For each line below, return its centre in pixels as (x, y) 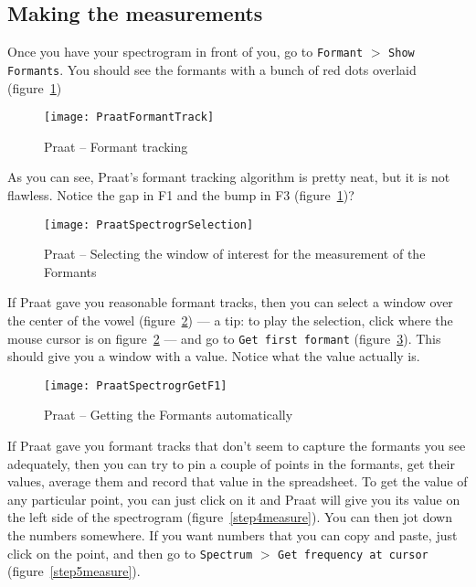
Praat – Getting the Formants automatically (169, 415)
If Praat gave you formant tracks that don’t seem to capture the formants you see (237, 446)
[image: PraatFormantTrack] (129, 117)
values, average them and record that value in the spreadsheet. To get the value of (238, 481)
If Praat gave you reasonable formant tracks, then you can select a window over (230, 302)
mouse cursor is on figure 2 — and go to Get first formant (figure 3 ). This (224, 338)
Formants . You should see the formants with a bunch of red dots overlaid (212, 69)
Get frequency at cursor (353, 555)
